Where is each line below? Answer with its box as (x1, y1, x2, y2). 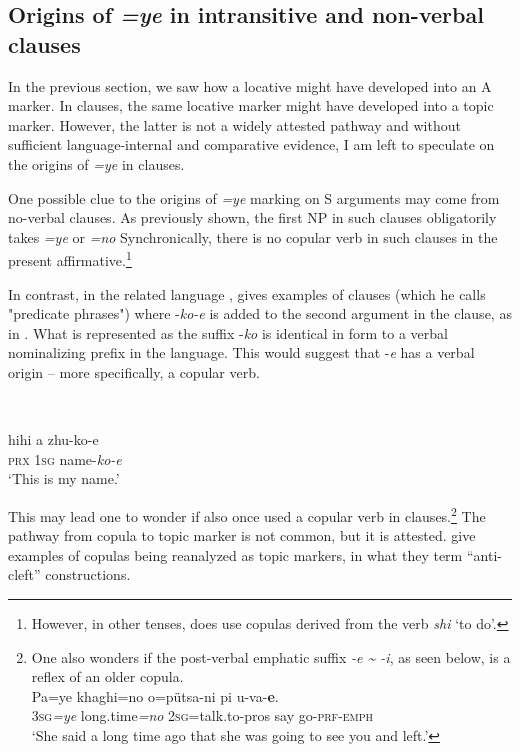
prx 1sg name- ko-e (8, 448, 122, 469)
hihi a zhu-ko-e (8, 429, 99, 450)
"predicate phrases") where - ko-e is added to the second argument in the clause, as (8, 303, 512, 324)
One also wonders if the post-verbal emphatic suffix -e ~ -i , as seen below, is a (31, 646, 511, 667)
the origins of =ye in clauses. (8, 153, 185, 174)
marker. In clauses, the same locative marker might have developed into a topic (8, 95, 494, 116)
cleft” (8, 564, 41, 585)
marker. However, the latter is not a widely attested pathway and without (8, 114, 461, 135)
